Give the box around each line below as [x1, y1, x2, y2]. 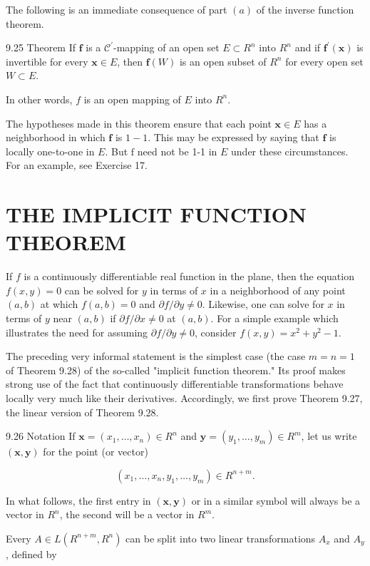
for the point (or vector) [43, 444, 148, 459]
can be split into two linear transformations [125, 530, 316, 545]
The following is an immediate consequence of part [6, 2, 227, 16]
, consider [195, 324, 237, 339]
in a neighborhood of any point [210, 282, 346, 297]
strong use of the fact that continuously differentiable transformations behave [6, 376, 344, 391]
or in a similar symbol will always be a [191, 493, 361, 508]
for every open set [285, 53, 364, 68]
